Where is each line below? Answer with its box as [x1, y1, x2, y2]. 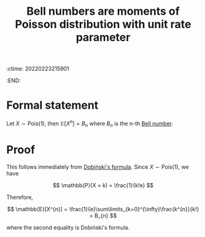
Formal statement [6, 98, 99, 112]
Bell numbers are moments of [26, 4, 180, 18]
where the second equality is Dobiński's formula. [6, 223, 130, 231]
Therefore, [6, 193, 34, 201]
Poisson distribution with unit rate [15, 17, 191, 31]
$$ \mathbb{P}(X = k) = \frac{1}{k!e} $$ [52, 181, 154, 188]
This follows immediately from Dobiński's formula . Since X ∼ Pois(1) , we [6, 163, 189, 170]
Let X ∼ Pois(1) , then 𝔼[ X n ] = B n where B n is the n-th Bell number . [6, 118, 174, 128]
